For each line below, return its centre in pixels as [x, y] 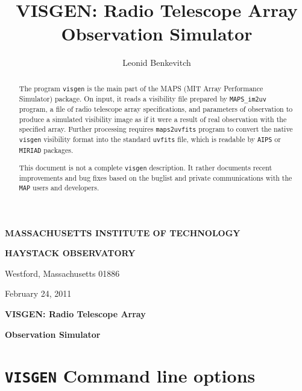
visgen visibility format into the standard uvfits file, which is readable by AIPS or [150, 139]
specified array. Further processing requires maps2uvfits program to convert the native [156, 129]
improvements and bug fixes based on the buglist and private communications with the [156, 177]
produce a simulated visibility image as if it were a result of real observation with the [153, 119]
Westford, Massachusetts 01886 [62, 273]
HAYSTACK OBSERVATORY [70, 253]
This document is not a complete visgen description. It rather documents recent [146, 167]
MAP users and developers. [59, 188]
